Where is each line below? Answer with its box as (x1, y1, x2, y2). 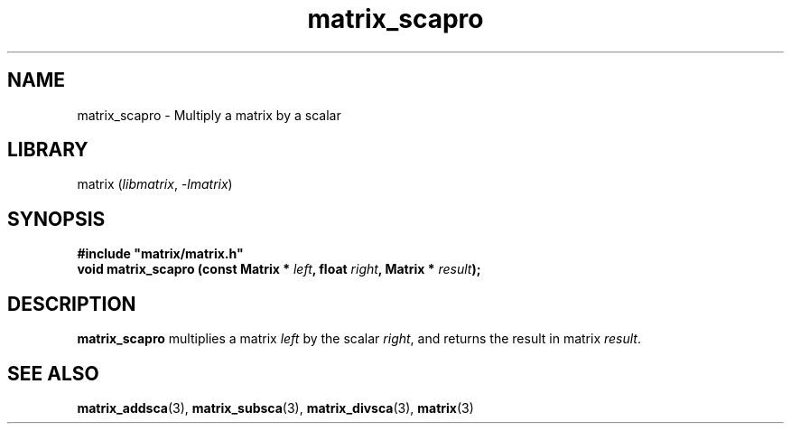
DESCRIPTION (7, 292, 136, 315)
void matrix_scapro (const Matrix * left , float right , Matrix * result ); (77, 261, 481, 277)
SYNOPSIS (7, 207, 106, 230)
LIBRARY (7, 138, 88, 162)
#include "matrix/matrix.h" (77, 246, 244, 262)
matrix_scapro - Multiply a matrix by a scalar (77, 107, 341, 123)
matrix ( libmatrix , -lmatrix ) (77, 176, 233, 192)
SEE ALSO (7, 361, 99, 385)
